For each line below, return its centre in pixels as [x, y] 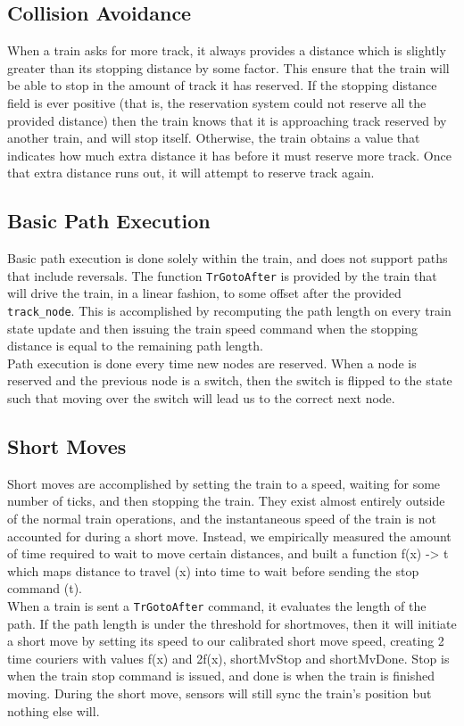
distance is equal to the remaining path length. [135, 346]
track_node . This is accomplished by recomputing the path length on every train [229, 310]
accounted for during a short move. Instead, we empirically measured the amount [229, 536]
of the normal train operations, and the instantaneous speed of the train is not [222, 519]
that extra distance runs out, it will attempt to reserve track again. [191, 173]
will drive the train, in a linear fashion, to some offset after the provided [204, 293]
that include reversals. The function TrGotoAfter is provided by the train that [222, 275]
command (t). [45, 588]
